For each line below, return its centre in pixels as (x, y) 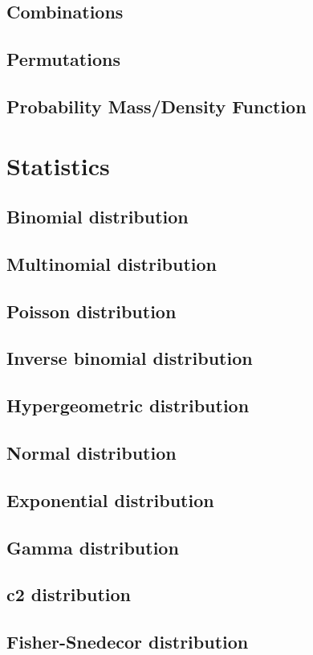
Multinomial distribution (112, 263)
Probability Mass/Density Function (156, 106)
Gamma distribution (93, 547)
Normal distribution (91, 453)
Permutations (63, 59)
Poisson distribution (91, 311)
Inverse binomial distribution (130, 358)
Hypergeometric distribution (128, 405)
